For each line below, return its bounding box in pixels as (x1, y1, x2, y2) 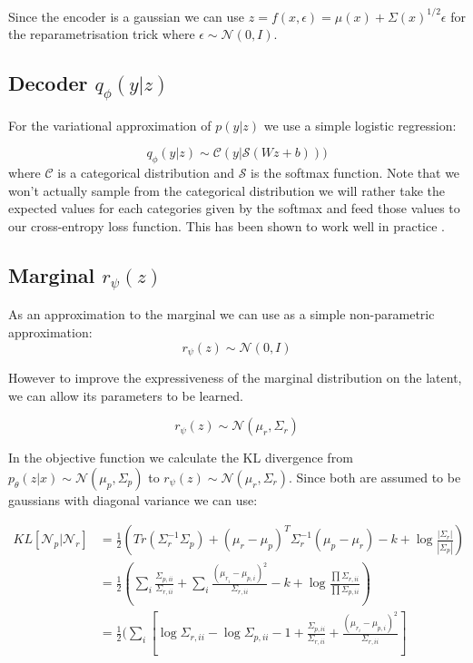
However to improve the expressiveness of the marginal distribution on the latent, (8, 368, 462, 387)
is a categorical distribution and (57, 163, 234, 182)
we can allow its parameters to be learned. (8, 385, 243, 405)
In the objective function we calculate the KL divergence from (8, 448, 353, 467)
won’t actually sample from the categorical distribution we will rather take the (8, 180, 446, 200)
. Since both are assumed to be (288, 467, 461, 486)
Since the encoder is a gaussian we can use (8, 6, 245, 25)
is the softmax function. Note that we (251, 163, 460, 182)
